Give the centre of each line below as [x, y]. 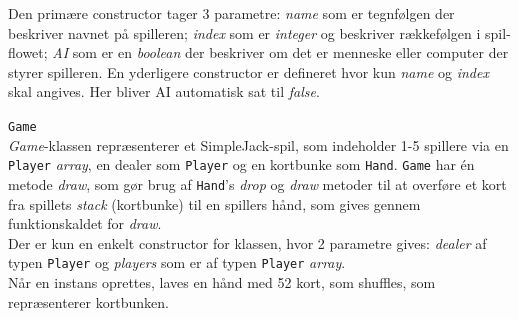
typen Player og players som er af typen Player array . [177, 262]
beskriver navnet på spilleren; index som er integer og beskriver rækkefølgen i [244, 32]
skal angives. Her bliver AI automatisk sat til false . [164, 91]
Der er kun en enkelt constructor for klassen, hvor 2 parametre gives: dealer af [247, 242]
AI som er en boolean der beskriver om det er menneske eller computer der [280, 52]
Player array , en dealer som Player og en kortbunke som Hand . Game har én [241, 164]
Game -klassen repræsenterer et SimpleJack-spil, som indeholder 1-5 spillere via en [258, 144]
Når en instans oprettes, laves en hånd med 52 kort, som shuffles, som [222, 281]
